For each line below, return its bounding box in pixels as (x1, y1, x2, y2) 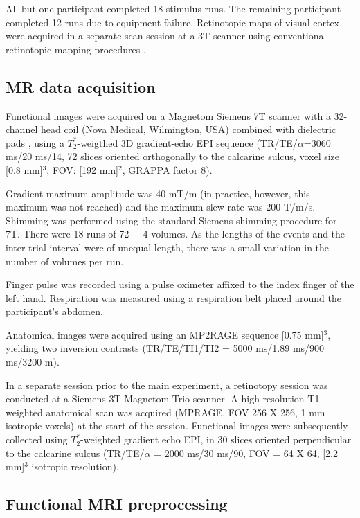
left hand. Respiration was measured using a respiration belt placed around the (6, 290, 341, 305)
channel (6, 122, 38, 136)
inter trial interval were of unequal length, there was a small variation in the (6, 240, 330, 254)
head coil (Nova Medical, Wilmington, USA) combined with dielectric (40, 122, 336, 136)
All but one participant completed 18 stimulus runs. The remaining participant (6, 1, 341, 15)
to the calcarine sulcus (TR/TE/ (6, 445, 145, 460)
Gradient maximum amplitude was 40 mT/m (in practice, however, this (6, 186, 310, 200)
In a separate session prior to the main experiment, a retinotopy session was (6, 377, 328, 392)
